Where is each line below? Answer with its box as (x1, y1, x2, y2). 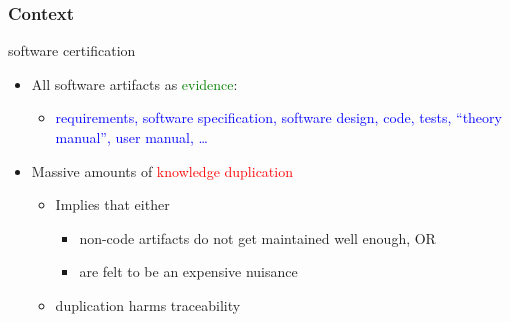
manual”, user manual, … (55, 127, 208, 147)
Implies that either (55, 194, 170, 215)
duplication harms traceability (55, 294, 241, 315)
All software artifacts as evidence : (31, 73, 238, 94)
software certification (8, 40, 136, 61)
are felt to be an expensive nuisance (79, 261, 298, 282)
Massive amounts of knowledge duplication (31, 160, 293, 181)
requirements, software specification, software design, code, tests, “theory (55, 107, 502, 128)
